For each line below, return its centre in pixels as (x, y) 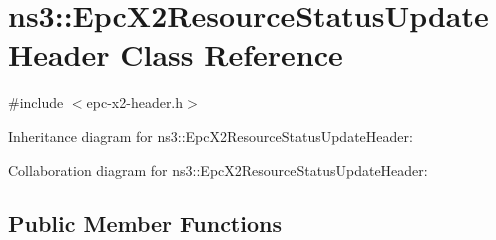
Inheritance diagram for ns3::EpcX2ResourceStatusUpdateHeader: (210, 135)
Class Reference (231, 54)
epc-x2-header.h (135, 102)
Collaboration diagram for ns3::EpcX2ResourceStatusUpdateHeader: (218, 169)
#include (36, 102)
